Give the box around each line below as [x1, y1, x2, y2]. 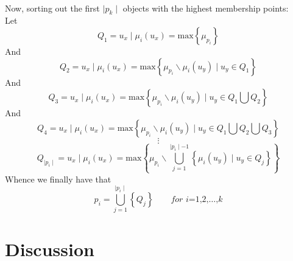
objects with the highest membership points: [122, 1, 289, 14]
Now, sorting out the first [5, 1, 100, 14]
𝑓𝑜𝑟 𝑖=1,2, [171, 195, 209, 204]
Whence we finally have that [5, 172, 111, 185]
